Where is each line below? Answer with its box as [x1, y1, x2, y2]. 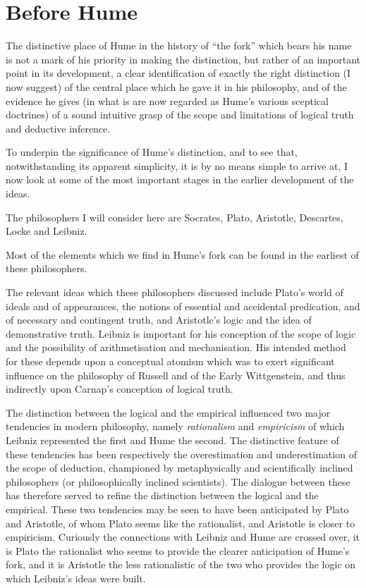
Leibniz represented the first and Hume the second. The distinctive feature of [6, 432, 339, 447]
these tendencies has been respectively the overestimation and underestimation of [6, 446, 357, 461]
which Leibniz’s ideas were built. [6, 570, 146, 585]
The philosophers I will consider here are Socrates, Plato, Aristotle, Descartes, [6, 209, 343, 224]
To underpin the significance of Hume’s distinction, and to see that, [6, 145, 298, 159]
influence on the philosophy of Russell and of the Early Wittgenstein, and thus [6, 367, 346, 382]
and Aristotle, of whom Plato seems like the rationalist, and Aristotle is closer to [6, 515, 355, 530]
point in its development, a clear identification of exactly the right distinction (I [6, 66, 351, 80]
